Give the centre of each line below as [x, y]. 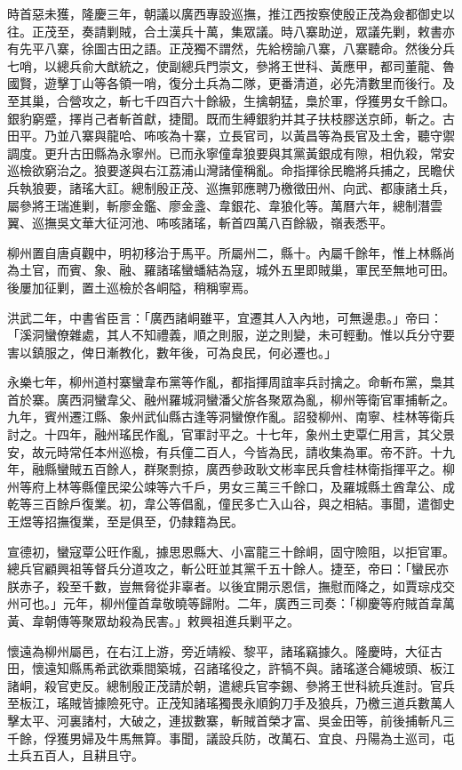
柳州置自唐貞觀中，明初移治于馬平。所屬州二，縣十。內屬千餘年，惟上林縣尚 [231, 252]
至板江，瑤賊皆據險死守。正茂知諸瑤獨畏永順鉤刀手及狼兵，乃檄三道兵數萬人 [231, 703]
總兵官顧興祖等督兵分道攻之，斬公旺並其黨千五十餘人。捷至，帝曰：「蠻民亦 [228, 569]
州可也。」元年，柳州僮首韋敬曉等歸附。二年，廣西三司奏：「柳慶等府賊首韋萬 [231, 603]
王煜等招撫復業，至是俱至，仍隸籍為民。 [125, 521]
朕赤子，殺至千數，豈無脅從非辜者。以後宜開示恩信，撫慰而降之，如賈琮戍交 [231, 586]
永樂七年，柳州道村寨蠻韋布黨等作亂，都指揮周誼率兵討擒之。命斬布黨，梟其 [231, 382]
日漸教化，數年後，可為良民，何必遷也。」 [215, 352]
